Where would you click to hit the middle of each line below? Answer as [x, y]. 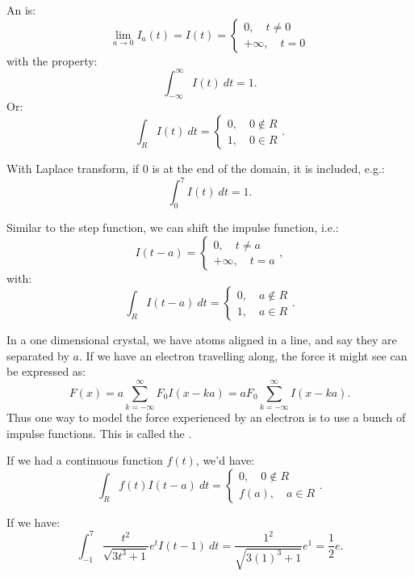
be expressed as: [46, 371]
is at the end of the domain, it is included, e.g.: [268, 168]
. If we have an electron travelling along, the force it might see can [243, 355]
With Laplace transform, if [73, 168]
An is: [21, 10]
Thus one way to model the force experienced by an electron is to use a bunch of [206, 417]
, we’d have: [225, 460]
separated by [38, 355]
